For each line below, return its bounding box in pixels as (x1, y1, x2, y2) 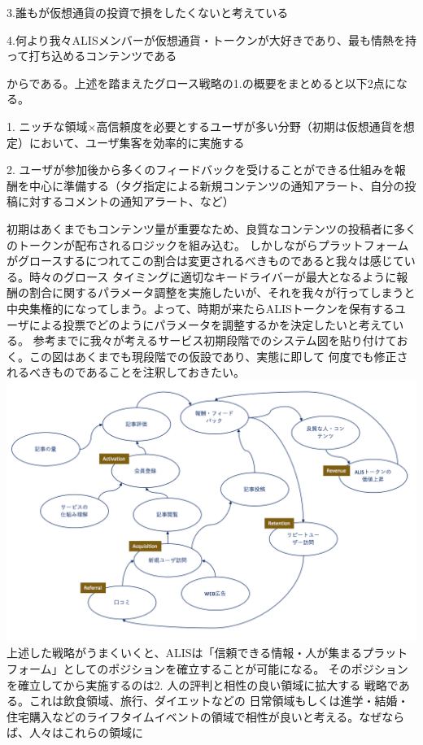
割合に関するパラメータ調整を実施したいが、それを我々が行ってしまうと (28, 284, 416, 301)
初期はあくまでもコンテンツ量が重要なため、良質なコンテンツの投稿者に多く (7, 220, 416, 237)
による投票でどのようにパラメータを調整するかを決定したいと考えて (28, 316, 393, 333)
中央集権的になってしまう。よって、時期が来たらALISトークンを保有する (7, 299, 395, 316)
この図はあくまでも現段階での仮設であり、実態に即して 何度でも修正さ (28, 347, 408, 364)
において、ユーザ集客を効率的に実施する (28, 133, 245, 150)
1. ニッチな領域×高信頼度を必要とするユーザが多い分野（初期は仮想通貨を (7, 117, 403, 134)
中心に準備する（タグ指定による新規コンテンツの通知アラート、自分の (28, 176, 405, 194)
